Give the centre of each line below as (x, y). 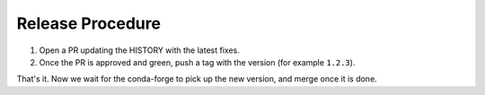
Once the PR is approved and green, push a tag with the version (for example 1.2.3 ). (197, 62)
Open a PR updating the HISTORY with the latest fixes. (139, 50)
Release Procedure (89, 23)
